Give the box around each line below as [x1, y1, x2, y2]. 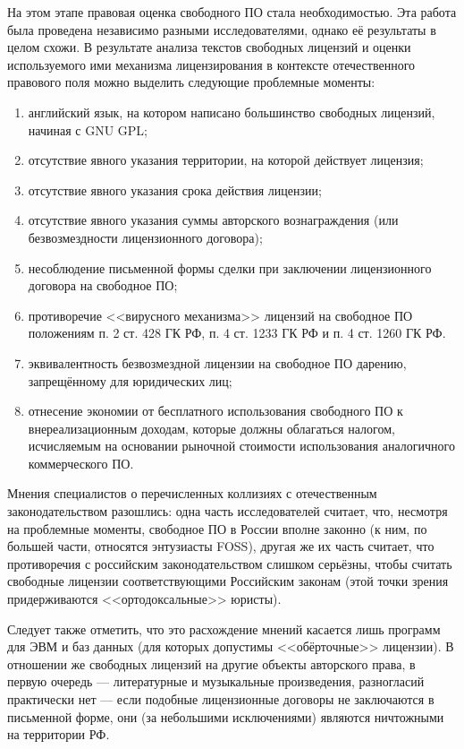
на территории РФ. [7, 725, 110, 744]
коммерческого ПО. [28, 453, 134, 472]
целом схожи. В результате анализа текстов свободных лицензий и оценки [7, 38, 411, 56]
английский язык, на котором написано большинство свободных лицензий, [28, 102, 435, 121]
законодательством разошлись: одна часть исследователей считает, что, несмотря [7, 502, 448, 521]
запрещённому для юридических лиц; [28, 371, 232, 390]
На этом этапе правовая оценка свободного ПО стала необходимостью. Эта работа [7, 3, 457, 21]
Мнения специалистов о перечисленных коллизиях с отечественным [7, 484, 377, 503]
